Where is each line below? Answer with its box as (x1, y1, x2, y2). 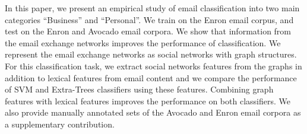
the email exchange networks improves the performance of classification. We (5, 36, 281, 49)
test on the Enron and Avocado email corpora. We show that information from (5, 25, 292, 37)
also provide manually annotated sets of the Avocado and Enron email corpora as (5, 106, 301, 119)
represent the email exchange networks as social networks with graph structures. (5, 48, 297, 60)
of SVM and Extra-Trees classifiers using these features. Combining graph (5, 83, 274, 95)
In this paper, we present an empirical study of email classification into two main (5, 2, 300, 14)
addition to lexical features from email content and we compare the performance (5, 71, 297, 84)
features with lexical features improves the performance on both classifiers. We (5, 94, 290, 107)
